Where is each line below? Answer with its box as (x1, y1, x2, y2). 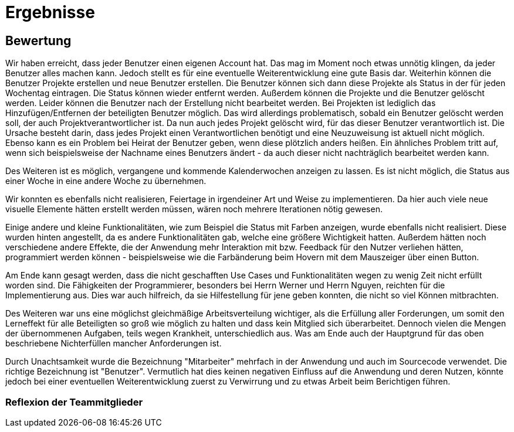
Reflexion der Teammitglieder (5, 396, 143, 408)
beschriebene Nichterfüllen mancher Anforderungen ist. (5, 338, 222, 349)
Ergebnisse (5, 2, 95, 22)
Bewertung (5, 33, 72, 48)
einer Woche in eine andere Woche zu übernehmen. (5, 176, 207, 186)
